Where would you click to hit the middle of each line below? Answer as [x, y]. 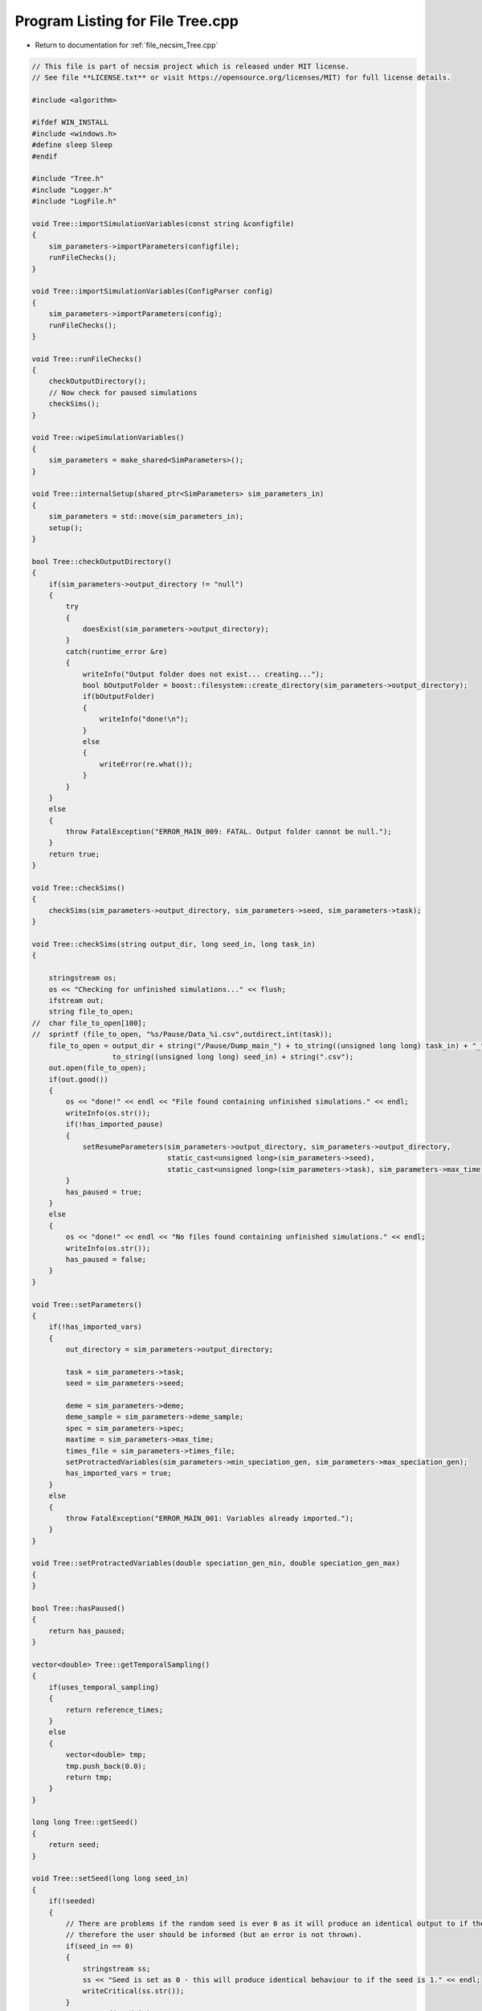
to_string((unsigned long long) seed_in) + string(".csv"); [233, 1057]
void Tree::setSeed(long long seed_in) [110, 1879]
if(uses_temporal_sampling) [104, 1687]
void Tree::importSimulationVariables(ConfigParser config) [153, 291]
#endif [45, 156]
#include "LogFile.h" [74, 202]
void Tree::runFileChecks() [87, 359]
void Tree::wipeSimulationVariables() [108, 438]
